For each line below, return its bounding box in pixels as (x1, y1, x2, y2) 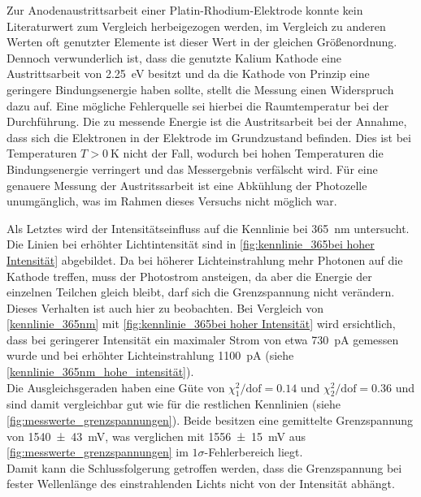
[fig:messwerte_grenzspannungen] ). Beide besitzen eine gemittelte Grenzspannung (7, 412, 414, 429)
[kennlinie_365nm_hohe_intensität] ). (7, 363, 194, 380)
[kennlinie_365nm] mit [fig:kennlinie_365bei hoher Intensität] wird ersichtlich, (7, 315, 396, 332)
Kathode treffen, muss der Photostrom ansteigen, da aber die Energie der (7, 267, 372, 284)
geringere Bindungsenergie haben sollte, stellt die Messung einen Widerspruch (7, 80, 394, 97)
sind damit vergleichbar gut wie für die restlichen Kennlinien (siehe (7, 395, 341, 413)
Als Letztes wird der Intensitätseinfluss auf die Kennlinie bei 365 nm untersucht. (7, 219, 410, 236)
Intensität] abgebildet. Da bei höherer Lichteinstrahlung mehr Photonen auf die (7, 251, 403, 268)
